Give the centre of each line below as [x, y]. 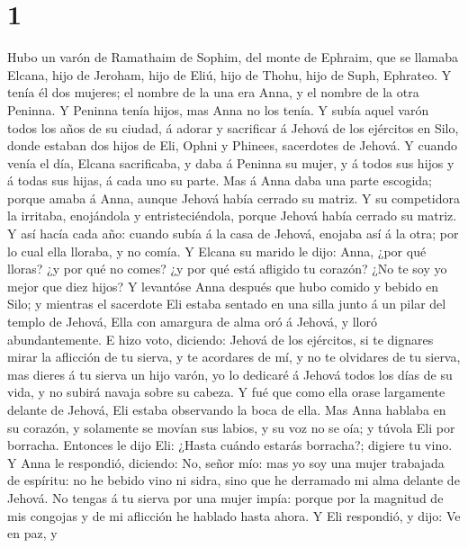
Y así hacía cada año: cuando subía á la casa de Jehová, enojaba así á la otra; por [233, 234]
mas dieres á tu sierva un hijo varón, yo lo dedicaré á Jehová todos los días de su [230, 374]
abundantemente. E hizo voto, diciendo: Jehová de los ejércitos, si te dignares [220, 339]
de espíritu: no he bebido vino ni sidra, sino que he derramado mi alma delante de [234, 480]
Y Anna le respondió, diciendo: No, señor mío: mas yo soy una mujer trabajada [226, 462]
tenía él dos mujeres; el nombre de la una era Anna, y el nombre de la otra [213, 92]
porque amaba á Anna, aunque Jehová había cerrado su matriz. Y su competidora [234, 198]
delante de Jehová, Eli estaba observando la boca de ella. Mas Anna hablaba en [227, 409]
